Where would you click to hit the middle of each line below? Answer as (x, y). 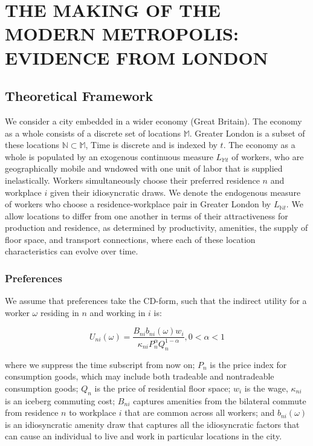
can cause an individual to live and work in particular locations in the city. (144, 436)
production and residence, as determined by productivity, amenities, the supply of (156, 228)
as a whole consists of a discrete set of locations (93, 133)
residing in (60, 312)
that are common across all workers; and (200, 412)
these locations (32, 145)
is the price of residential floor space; (163, 388)
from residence (32, 412)
